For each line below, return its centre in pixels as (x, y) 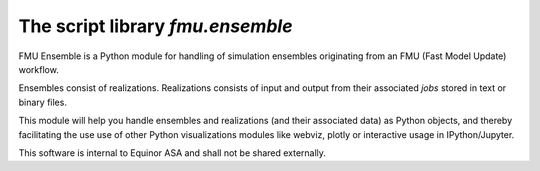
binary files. (42, 102)
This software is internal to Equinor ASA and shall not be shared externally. (172, 152)
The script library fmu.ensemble (155, 26)
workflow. (38, 69)
